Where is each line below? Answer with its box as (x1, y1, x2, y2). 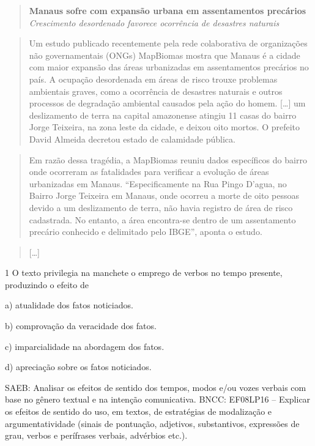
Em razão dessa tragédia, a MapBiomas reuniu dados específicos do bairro (29, 153, 307, 166)
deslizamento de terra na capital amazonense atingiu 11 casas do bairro (29, 108, 297, 121)
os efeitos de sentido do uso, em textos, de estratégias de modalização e (5, 405, 272, 418)
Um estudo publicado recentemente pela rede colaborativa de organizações (29, 37, 308, 50)
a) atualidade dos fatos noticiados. (5, 299, 133, 311)
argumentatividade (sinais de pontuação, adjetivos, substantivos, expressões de (5, 417, 300, 429)
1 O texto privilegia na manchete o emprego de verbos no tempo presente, (5, 266, 283, 279)
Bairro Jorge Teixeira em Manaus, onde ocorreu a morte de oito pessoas (29, 189, 299, 202)
